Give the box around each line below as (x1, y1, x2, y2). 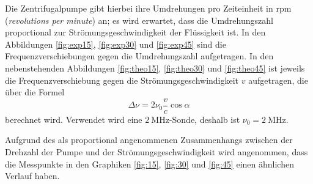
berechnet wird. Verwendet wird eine (5, 112, 142, 125)
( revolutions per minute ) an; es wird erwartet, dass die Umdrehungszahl (5, 13, 273, 26)
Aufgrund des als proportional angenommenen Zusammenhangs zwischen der (5, 133, 293, 146)
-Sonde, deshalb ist (169, 112, 240, 125)
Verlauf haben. (5, 169, 60, 182)
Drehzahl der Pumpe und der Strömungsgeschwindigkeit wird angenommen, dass (5, 145, 308, 158)
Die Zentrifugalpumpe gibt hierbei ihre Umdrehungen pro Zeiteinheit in (5, 2, 273, 14)
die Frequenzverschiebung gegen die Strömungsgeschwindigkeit (5, 73, 239, 86)
